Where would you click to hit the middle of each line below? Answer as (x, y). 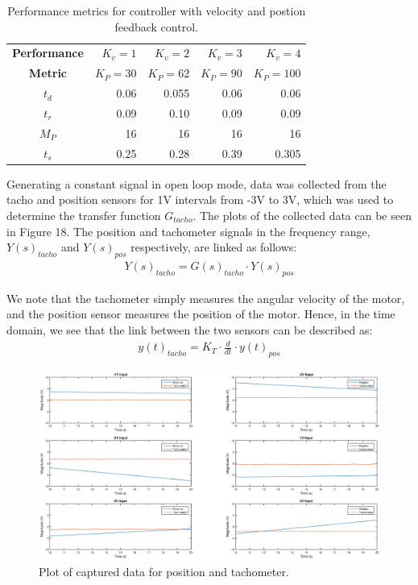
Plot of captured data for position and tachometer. (164, 572)
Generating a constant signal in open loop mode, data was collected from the (197, 183)
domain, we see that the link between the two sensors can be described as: (190, 329)
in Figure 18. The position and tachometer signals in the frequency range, (188, 231)
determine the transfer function (84, 215)
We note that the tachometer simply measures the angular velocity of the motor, (206, 298)
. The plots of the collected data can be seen (302, 215)
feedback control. (156, 26)
